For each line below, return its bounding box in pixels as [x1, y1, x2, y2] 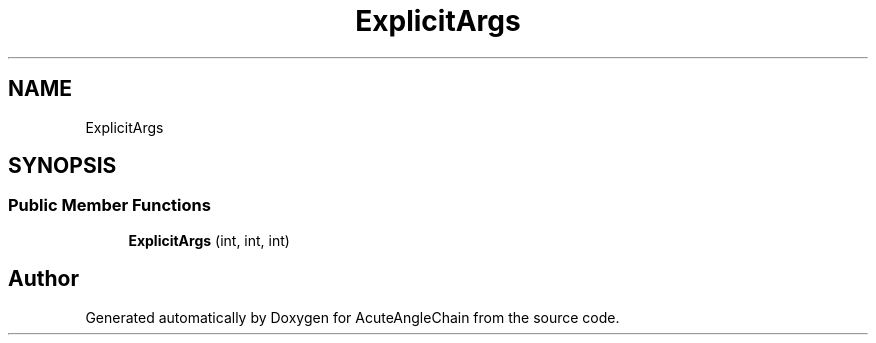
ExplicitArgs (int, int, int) [128, 231, 290, 249]
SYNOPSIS [8, 153, 117, 179]
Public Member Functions [8, 195, 211, 216]
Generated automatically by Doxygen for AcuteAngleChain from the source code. [85, 308, 620, 326]
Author [8, 266, 79, 292]
